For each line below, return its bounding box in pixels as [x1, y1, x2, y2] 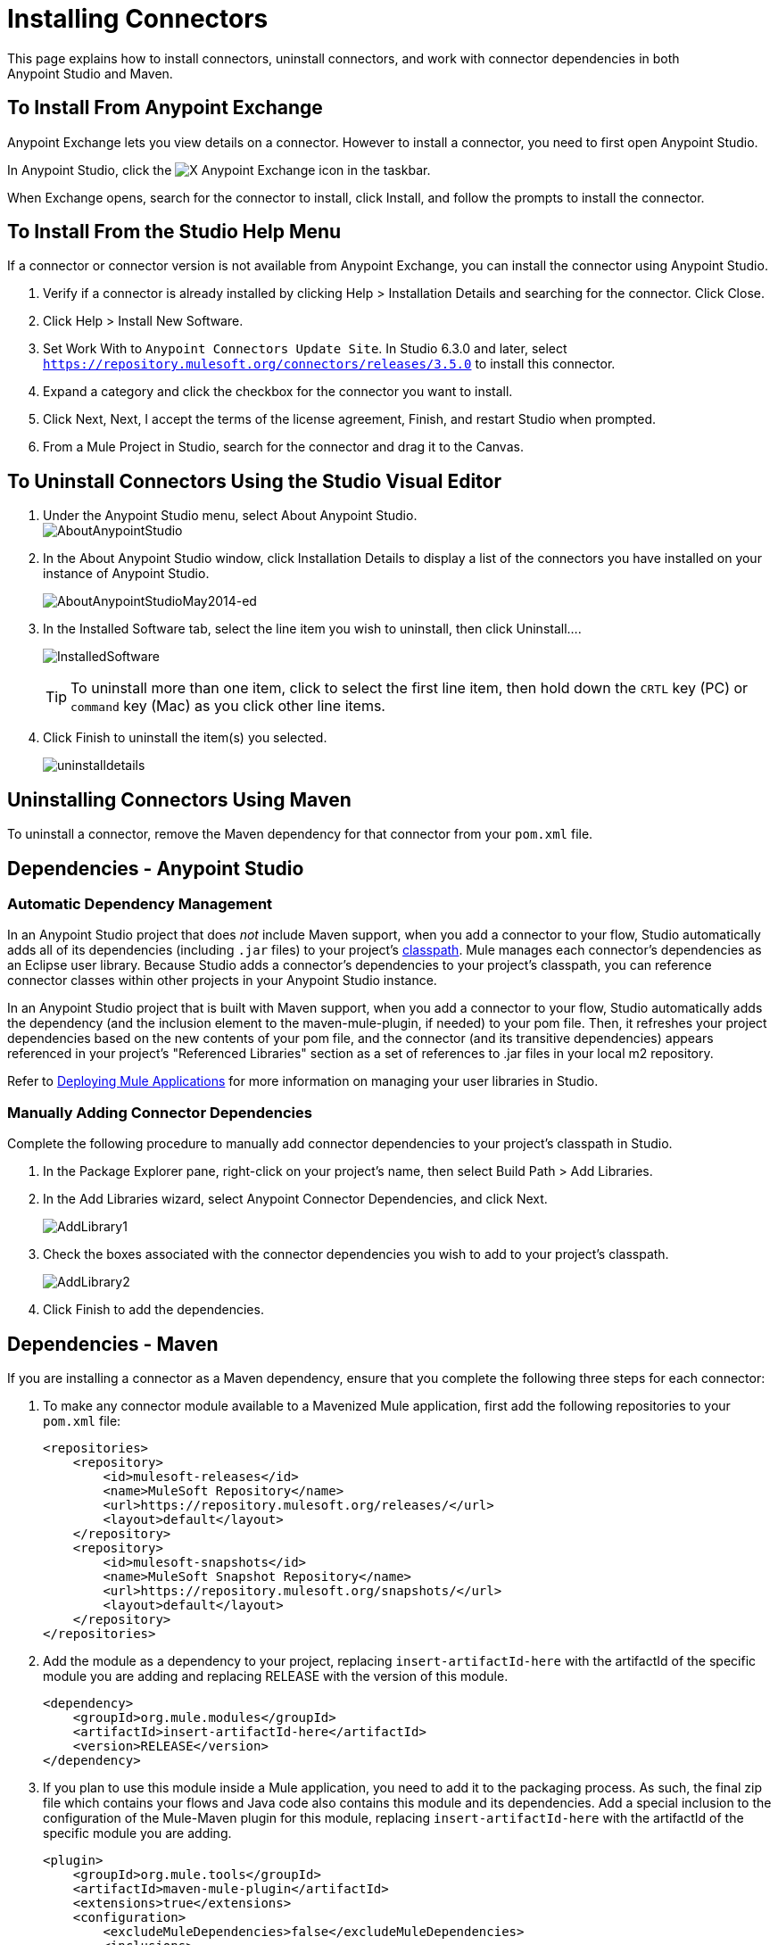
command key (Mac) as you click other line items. [70, 697, 385, 716]
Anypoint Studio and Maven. [7, 65, 173, 81]
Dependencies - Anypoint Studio [7, 857, 304, 880]
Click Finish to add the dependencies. [43, 1302, 264, 1318]
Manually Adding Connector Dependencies [7, 1103, 312, 1121]
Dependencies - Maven [7, 1332, 219, 1355]
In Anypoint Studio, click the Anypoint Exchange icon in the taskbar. [7, 161, 431, 178]
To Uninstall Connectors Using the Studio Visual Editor [7, 469, 502, 492]
